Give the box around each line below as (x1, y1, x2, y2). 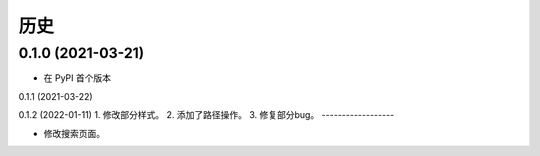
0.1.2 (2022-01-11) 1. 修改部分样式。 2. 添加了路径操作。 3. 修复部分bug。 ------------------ (18, 109, 395, 121)
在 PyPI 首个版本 (43, 72, 112, 84)
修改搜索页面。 (43, 127, 105, 139)
